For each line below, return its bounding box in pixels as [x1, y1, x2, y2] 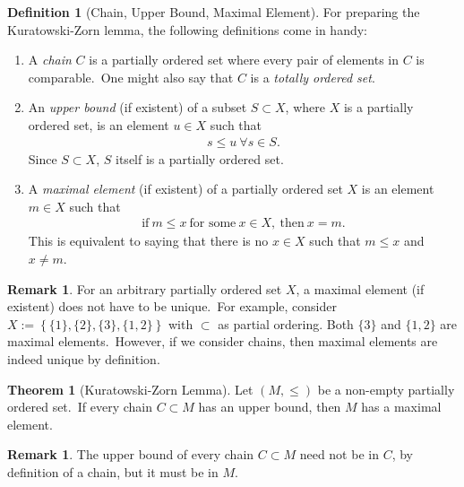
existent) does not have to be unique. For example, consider [7, 297, 338, 316]
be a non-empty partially [317, 379, 455, 398]
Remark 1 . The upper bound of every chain [7, 445, 254, 464]
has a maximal [361, 397, 442, 416]
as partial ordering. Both [218, 314, 354, 333]
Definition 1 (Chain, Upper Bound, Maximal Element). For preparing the [7, 3, 420, 21]
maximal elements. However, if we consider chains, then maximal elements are [7, 332, 438, 351]
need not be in [299, 445, 379, 464]
